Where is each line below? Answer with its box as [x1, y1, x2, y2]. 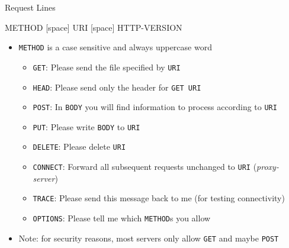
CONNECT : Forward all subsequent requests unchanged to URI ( [33, 160, 257, 173]
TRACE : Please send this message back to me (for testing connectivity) [33, 192, 285, 204]
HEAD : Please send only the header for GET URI [33, 80, 201, 93]
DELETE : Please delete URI [33, 140, 126, 153]
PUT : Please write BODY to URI [33, 120, 140, 133]
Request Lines [5, 1, 56, 13]
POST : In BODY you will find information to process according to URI [33, 101, 277, 113]
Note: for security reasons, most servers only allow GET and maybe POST [18, 231, 279, 244]
